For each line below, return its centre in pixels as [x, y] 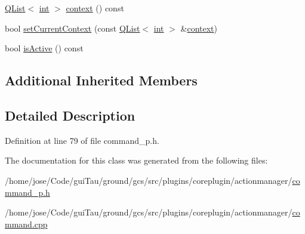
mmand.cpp [26, 224]
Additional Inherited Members [101, 80]
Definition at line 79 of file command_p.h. [82, 140]
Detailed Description [70, 115]
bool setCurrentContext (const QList [73, 28]
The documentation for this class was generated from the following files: [136, 160]
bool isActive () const [44, 48]
